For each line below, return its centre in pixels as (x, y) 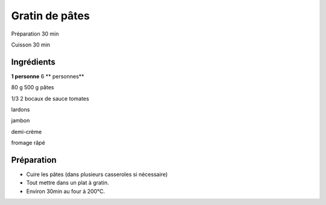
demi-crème (27, 131)
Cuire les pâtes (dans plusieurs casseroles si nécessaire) (97, 174)
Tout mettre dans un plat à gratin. (68, 183)
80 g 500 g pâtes (33, 87)
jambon (21, 121)
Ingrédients (33, 62)
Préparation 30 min (35, 34)
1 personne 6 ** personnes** (48, 76)
